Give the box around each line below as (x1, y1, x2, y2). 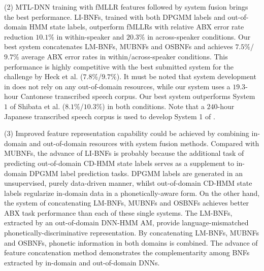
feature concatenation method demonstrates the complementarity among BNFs (4, 247, 250, 258)
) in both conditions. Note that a (102, 100, 205, 111)
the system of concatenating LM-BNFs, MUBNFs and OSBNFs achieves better (4, 197, 249, 208)
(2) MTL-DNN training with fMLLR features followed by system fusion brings (4, 2, 248, 12)
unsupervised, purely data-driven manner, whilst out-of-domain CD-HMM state (4, 178, 252, 188)
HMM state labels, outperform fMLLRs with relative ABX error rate (29, 21, 244, 32)
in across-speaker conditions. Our (147, 31, 251, 42)
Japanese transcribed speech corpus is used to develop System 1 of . (4, 111, 215, 121)
